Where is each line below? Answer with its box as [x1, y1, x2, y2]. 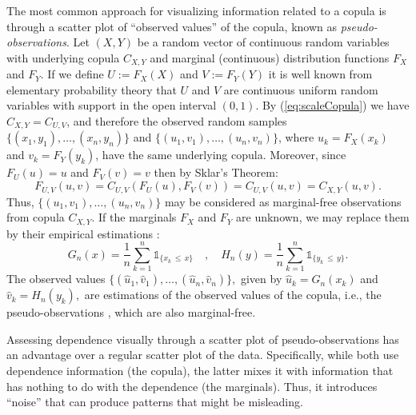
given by [240, 270, 282, 287]
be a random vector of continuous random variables [137, 34, 390, 50]
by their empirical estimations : [6, 225, 160, 241]
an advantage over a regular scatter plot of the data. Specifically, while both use [6, 346, 399, 363]
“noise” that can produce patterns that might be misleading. [6, 393, 303, 410]
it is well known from [268, 66, 373, 82]
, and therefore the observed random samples [66, 113, 287, 130]
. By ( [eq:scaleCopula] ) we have [255, 97, 410, 114]
